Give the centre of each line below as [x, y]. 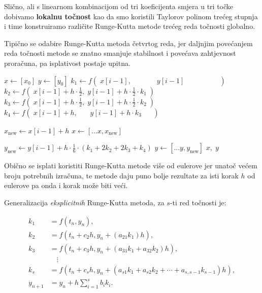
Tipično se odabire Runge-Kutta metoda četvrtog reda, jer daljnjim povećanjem [128, 43]
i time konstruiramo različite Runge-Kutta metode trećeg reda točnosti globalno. [130, 26]
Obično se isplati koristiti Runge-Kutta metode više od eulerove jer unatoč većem [131, 166]
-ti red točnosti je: [198, 202]
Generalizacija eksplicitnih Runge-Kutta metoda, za [84, 202]
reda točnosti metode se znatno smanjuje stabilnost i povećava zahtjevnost [120, 53]
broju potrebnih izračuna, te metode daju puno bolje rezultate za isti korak [121, 175]
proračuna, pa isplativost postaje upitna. [67, 63]
